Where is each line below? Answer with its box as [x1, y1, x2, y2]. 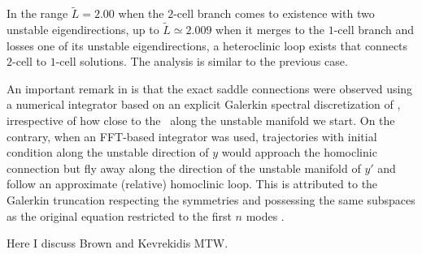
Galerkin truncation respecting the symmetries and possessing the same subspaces [7, 191, 415, 208]
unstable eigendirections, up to [7, 21, 159, 38]
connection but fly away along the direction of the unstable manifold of [7, 159, 361, 176]
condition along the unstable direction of [7, 144, 209, 161]
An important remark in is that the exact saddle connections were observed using [7, 80, 413, 97]
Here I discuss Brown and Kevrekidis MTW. [7, 235, 228, 252]
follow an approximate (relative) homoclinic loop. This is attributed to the [7, 175, 378, 192]
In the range [7, 5, 68, 22]
